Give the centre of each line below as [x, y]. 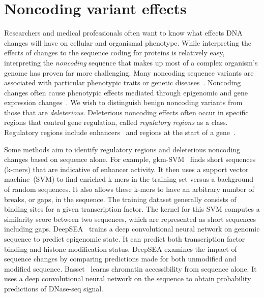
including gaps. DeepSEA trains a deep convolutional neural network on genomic [132, 229]
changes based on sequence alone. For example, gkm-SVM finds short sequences [130, 159]
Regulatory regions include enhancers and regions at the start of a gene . [120, 132]
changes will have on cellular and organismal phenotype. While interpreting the [128, 42]
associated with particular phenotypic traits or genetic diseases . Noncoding [123, 82]
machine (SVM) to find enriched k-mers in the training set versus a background [129, 179]
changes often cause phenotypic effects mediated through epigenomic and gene [126, 92]
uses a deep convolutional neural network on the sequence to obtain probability [128, 278]
